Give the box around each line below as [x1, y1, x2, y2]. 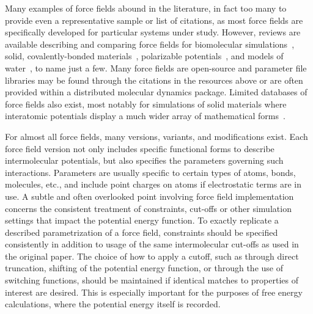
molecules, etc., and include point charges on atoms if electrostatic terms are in [5, 178, 302, 191]
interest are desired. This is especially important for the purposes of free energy [5, 285, 303, 298]
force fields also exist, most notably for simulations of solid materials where [5, 97, 287, 110]
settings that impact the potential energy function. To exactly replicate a [5, 214, 279, 227]
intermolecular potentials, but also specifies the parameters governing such [5, 154, 284, 167]
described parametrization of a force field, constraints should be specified [5, 225, 278, 238]
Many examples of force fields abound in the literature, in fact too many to [5, 2, 287, 14]
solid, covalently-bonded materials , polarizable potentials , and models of [5, 49, 284, 62]
